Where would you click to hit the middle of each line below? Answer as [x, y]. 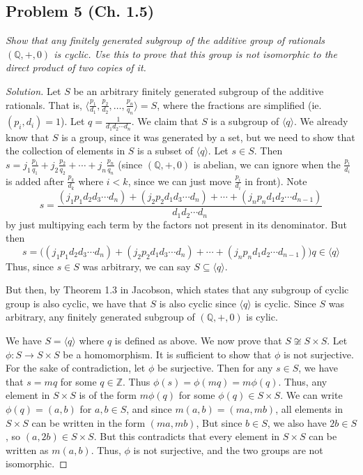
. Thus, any [303, 381]
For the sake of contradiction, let [76, 368]
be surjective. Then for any [215, 368]
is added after [35, 181]
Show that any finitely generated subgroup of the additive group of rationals [165, 40]
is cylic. [262, 317]
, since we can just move [179, 181]
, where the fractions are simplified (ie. [239, 104]
